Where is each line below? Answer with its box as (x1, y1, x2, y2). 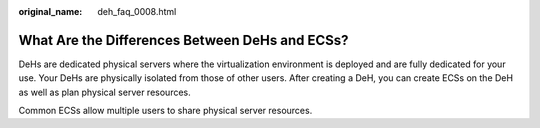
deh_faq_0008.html (97, 6, 177, 17)
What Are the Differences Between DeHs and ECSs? (18, 31, 349, 49)
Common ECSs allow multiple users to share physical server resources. (18, 105, 313, 117)
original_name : (18, 6, 83, 17)
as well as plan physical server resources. (18, 86, 192, 98)
